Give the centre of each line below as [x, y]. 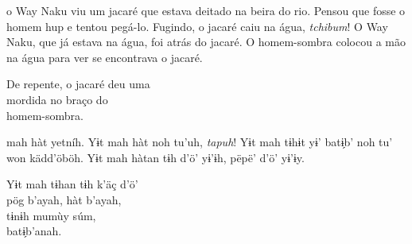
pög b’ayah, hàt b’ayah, [64, 199]
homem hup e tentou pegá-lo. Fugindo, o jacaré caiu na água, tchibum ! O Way [197, 26]
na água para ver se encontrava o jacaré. [105, 57]
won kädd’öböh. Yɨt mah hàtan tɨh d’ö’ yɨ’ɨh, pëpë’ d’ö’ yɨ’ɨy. [155, 157]
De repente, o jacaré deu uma [78, 84]
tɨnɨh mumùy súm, [51, 215]
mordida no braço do [57, 99]
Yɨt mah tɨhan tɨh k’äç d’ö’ [72, 184]
